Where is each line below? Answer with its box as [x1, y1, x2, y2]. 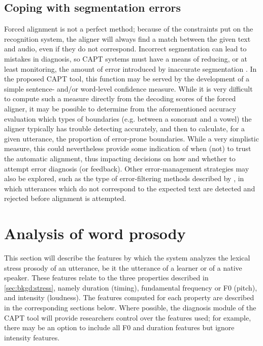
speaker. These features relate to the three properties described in [4, 272, 209, 283]
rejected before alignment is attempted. [4, 193, 126, 204]
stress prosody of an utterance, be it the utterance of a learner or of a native [4, 262, 242, 273]
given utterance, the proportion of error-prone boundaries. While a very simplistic [4, 133, 259, 143]
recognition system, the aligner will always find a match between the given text [4, 33, 251, 44]
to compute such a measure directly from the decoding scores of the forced [4, 93, 236, 104]
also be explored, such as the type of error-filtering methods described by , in [4, 173, 244, 184]
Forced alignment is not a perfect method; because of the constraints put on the [4, 23, 253, 34]
